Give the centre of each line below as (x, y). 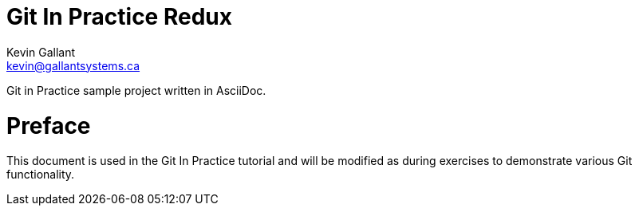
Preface (49, 126)
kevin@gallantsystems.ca (73, 65)
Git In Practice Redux (119, 17)
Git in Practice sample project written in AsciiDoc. (136, 90)
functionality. (41, 175)
